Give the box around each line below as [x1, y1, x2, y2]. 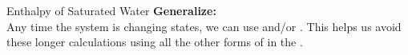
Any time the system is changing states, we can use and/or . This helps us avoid [6, 18, 402, 34]
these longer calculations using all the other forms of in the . [6, 33, 303, 50]
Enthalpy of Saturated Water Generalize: [6, 2, 216, 18]
